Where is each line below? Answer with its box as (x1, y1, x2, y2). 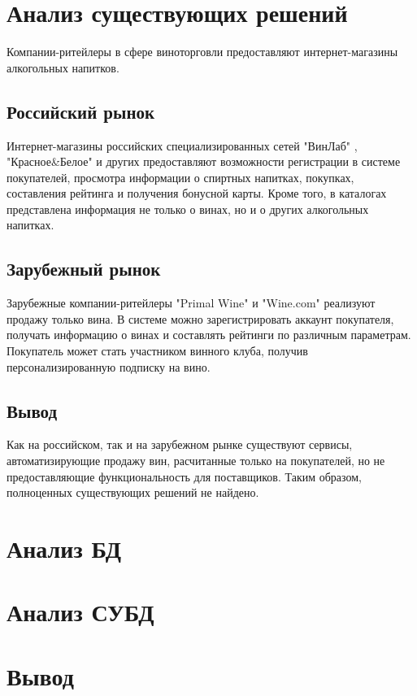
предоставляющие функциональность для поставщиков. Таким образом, (7, 468, 362, 485)
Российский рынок (7, 98, 155, 124)
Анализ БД (7, 532, 122, 565)
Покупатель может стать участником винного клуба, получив (7, 342, 308, 359)
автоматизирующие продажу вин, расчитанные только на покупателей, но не (7, 452, 385, 469)
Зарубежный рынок (7, 256, 161, 281)
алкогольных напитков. (7, 59, 119, 76)
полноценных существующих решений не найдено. (7, 484, 259, 501)
